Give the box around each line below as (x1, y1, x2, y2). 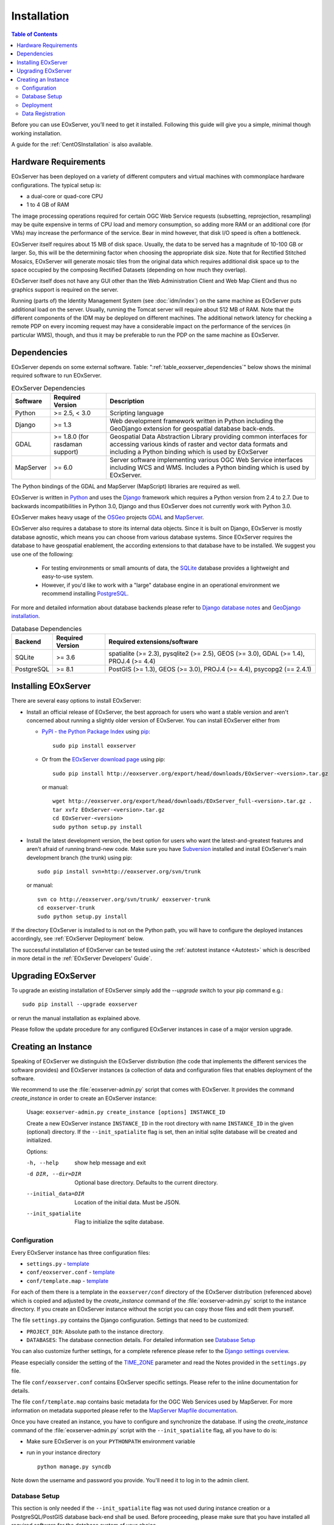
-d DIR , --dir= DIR (26, 1171, 82, 1177)
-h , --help (26, 1160, 59, 1166)
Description (110, 396, 145, 405)
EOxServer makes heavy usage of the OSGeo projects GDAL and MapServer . (11, 514, 204, 521)
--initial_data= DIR (26, 1190, 85, 1197)
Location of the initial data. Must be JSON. (74, 1199, 181, 1206)
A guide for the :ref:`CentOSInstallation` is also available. (11, 141, 153, 148)
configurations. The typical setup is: (11, 181, 102, 188)
